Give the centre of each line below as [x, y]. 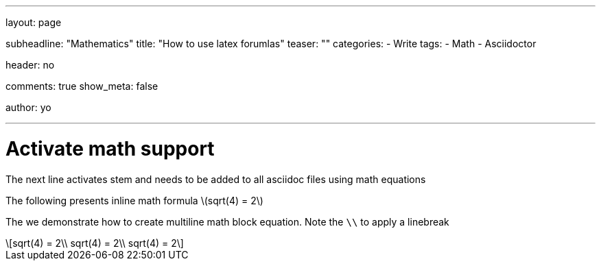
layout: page [34, 22]
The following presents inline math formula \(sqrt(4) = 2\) [134, 200]
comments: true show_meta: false [82, 86]
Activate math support [110, 148]
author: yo [28, 107]
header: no [30, 65]
